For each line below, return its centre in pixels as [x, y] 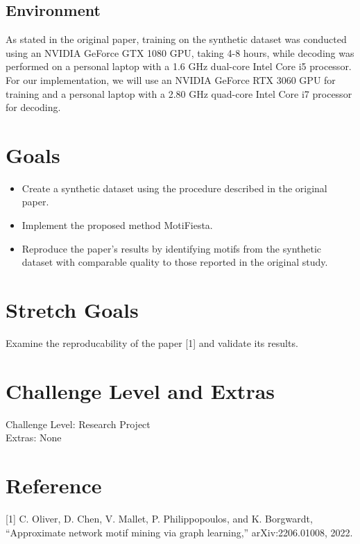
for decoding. [33, 107]
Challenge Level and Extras [140, 390]
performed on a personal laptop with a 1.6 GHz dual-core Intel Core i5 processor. [179, 66]
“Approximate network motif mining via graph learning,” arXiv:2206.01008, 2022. [179, 532]
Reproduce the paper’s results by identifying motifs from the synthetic [172, 248]
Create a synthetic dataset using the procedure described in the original [174, 188]
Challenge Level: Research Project [78, 424]
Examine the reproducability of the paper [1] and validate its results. [152, 342]
